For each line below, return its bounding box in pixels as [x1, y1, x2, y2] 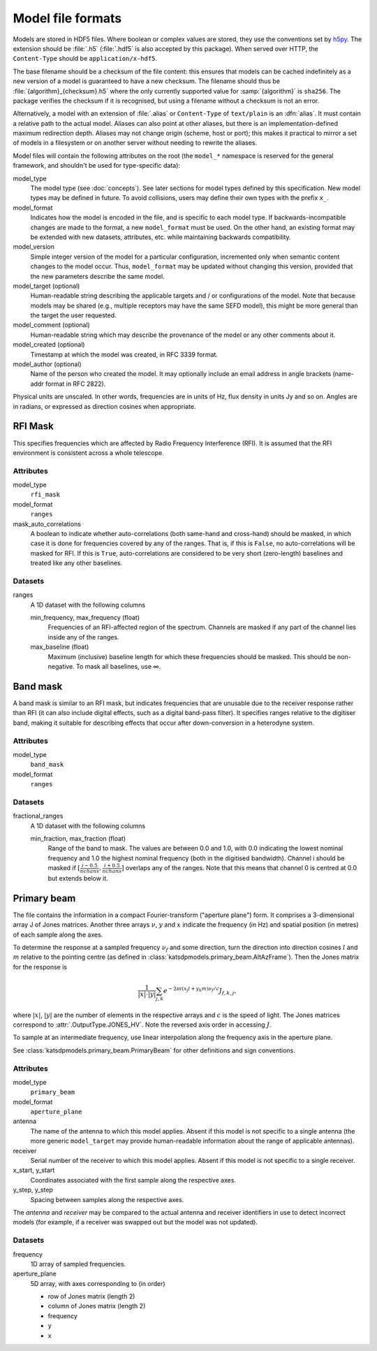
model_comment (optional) [13, 321, 90, 329]
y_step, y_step [13, 1185, 54, 1194]
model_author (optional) [13, 360, 82, 368]
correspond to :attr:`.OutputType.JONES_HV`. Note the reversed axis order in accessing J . [13, 1020, 272, 1029]
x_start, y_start [13, 1166, 55, 1174]
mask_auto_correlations [13, 519, 82, 528]
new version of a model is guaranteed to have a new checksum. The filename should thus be [13, 77, 281, 85]
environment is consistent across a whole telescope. [13, 448, 164, 457]
